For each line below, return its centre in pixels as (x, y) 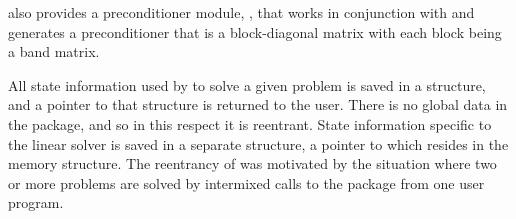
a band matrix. (54, 51)
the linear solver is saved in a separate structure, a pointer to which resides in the (258, 143)
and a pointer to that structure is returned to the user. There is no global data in (258, 104)
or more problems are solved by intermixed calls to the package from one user (246, 182)
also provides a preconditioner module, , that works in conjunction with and (241, 12)
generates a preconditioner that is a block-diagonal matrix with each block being (255, 31)
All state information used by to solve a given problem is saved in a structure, (247, 84)
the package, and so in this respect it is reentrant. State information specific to (250, 123)
